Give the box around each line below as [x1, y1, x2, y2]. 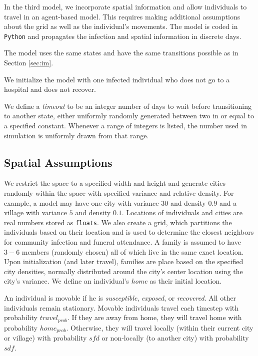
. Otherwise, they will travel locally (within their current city [66, 322, 253, 333]
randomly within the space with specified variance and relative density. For [4, 187, 234, 198]
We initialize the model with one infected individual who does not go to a [4, 74, 230, 84]
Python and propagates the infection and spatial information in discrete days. [4, 30, 241, 41]
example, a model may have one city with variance [4, 197, 159, 208]
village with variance [4, 207, 67, 218]
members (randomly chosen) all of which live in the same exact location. [21, 246, 244, 257]
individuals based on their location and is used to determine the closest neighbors [4, 227, 254, 237]
